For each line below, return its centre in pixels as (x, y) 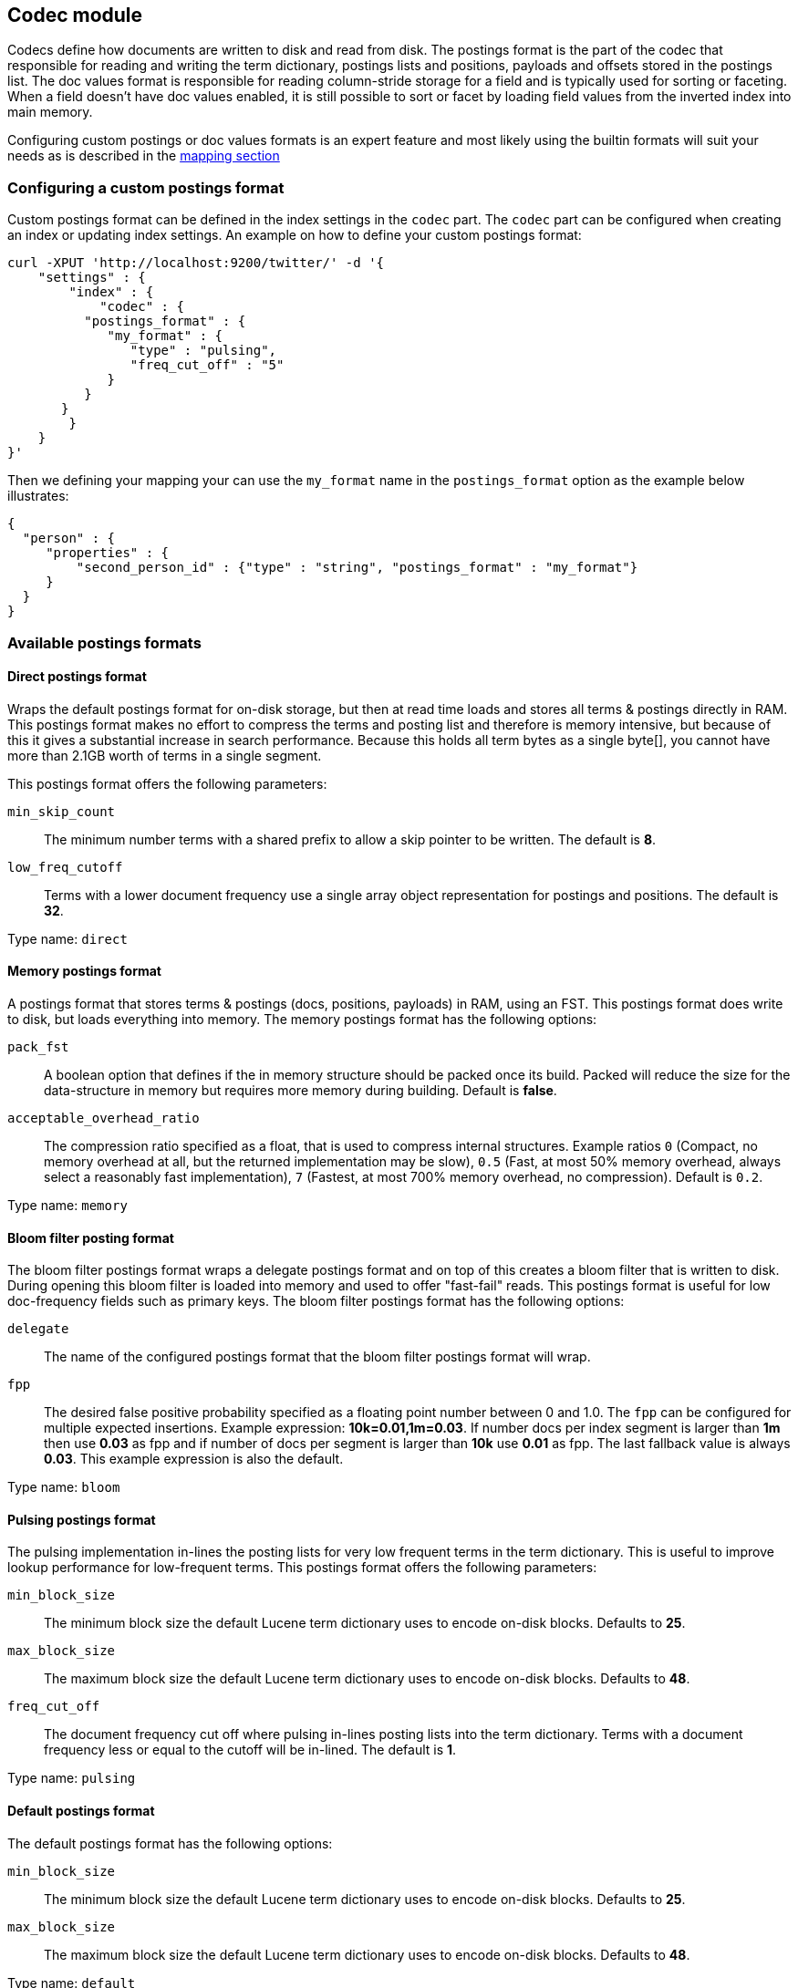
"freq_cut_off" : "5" (207, 365)
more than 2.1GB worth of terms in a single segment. (165, 755)
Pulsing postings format (82, 1519)
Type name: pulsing (72, 1778)
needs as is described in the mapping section (144, 156)
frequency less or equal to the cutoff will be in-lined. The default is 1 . (250, 1750)
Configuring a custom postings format (146, 187)
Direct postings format (77, 677)
